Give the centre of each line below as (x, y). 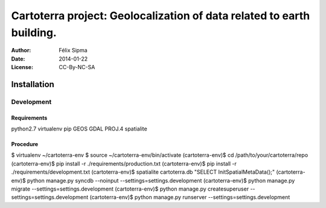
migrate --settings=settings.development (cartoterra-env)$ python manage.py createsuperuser (130, 189)
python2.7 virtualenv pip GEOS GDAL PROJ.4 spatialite (79, 129)
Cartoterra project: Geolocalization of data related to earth (161, 16)
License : (22, 67)
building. (34, 32)
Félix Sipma (73, 50)
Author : (21, 50)
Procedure (25, 144)
